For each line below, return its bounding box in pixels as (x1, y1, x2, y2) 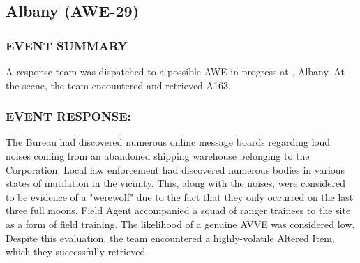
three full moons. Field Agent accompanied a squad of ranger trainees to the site (6, 203, 351, 218)
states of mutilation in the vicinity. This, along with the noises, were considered (6, 176, 346, 190)
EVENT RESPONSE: (6, 107, 131, 125)
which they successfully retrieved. (6, 244, 149, 259)
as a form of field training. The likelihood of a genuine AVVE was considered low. (6, 216, 355, 231)
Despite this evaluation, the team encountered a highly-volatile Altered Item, (6, 230, 335, 245)
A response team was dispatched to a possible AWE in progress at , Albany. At (6, 64, 345, 78)
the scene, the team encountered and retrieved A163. (6, 77, 231, 92)
